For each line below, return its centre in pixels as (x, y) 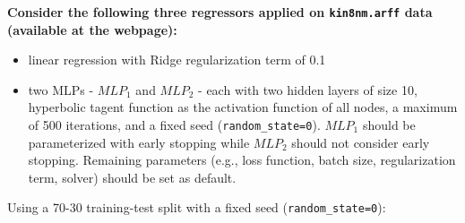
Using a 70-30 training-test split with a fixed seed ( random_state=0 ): (197, 207)
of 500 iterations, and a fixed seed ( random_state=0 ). (174, 125)
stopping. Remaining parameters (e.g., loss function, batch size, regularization (242, 160)
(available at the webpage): (92, 29)
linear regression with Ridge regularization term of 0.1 (177, 60)
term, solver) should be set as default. (132, 177)
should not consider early (361, 142)
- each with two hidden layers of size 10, (308, 89)
